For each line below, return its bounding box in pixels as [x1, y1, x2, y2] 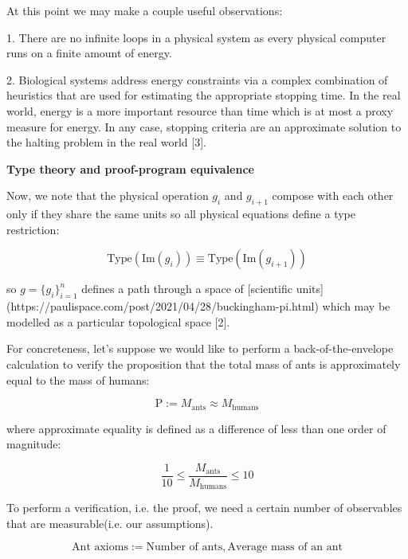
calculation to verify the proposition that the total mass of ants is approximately [6, 355, 401, 372]
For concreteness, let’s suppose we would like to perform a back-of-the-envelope [6, 340, 394, 357]
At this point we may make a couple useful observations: [6, 2, 283, 18]
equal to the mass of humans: [6, 371, 150, 388]
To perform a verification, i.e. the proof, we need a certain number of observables [6, 499, 402, 516]
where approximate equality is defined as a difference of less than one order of [6, 420, 386, 436]
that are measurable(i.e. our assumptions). [6, 514, 214, 531]
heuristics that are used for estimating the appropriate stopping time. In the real [6, 87, 401, 104]
